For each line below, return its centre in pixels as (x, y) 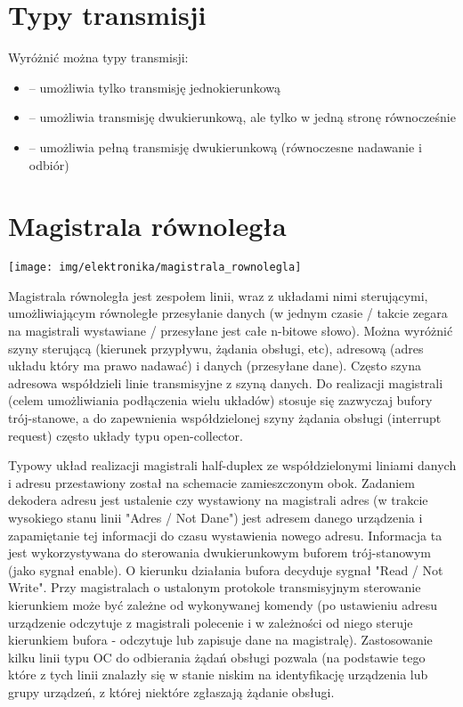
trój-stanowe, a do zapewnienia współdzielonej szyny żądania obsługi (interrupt (225, 418)
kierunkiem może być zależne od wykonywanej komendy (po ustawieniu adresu (223, 604)
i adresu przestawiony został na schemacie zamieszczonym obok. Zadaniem (211, 482)
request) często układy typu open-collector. (126, 435)
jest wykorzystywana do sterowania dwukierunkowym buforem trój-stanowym (219, 553)
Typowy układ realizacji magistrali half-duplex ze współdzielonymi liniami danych (232, 465)
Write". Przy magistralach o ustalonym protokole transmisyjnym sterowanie (215, 587)
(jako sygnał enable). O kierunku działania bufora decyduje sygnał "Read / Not (226, 569)
